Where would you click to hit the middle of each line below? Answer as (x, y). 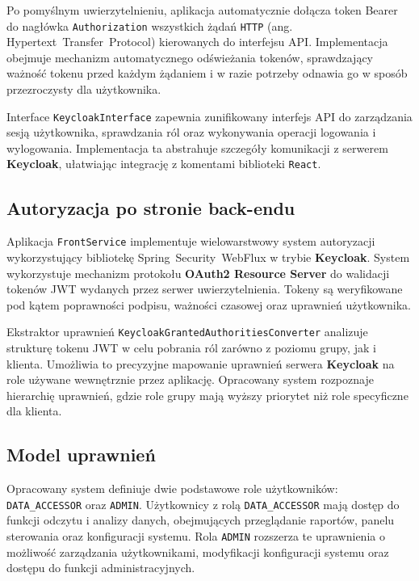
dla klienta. (34, 411)
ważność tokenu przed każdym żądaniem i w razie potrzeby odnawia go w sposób (207, 73)
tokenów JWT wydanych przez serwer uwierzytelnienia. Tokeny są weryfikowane (205, 289)
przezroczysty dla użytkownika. (84, 89)
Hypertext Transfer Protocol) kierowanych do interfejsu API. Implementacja (197, 42)
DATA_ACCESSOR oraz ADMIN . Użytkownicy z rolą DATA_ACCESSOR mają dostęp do (203, 504)
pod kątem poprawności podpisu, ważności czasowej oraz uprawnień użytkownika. (209, 304)
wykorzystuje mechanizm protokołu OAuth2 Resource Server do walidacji (198, 273)
